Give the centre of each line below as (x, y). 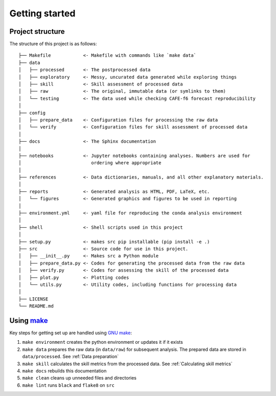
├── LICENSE (33, 299)
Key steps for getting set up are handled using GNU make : (71, 333)
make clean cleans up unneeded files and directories (79, 378)
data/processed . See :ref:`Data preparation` (71, 357)
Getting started (42, 13)
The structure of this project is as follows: (53, 44)
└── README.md (36, 306)
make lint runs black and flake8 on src (68, 385)
